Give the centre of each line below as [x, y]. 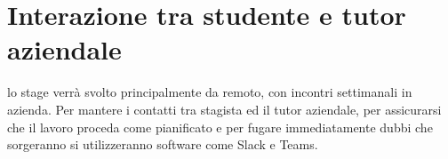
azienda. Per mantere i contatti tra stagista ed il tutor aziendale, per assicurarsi [224, 109]
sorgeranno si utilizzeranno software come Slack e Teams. [163, 144]
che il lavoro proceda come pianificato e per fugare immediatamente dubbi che [220, 127]
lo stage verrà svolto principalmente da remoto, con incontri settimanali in [210, 92]
